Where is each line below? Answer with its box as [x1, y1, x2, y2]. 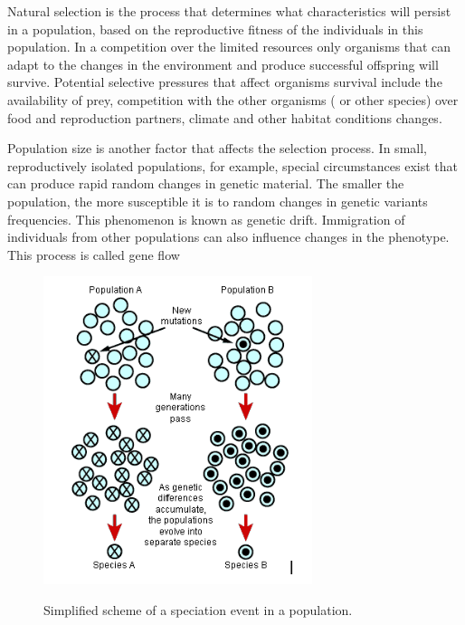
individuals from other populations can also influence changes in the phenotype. [7, 227, 450, 246]
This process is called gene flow [7, 245, 180, 264]
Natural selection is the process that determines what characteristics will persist [7, 2, 451, 20]
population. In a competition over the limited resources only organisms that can [7, 37, 451, 56]
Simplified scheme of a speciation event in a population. [43, 600, 353, 619]
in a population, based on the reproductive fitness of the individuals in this [7, 19, 423, 38]
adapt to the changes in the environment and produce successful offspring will [7, 54, 439, 73]
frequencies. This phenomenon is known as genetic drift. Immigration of [7, 209, 405, 228]
